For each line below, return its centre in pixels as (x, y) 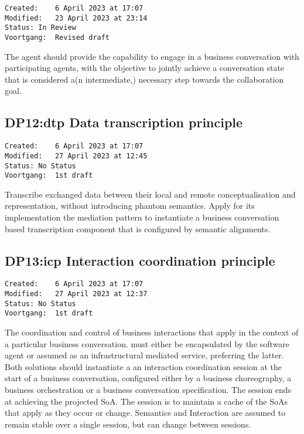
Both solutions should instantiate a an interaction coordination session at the (143, 366)
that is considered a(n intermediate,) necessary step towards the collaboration (144, 79)
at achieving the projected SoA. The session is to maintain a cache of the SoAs (146, 401)
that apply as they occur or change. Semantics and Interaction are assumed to (145, 413)
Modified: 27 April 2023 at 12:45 (76, 156)
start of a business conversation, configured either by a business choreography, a (148, 378)
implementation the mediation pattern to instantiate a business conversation (142, 217)
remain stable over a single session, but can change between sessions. (128, 424)
